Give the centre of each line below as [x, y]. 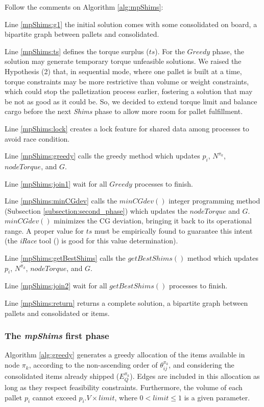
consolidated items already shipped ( [62, 376]
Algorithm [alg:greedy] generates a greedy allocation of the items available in [125, 355]
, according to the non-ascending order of [93, 365]
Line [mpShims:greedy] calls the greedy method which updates [102, 156]
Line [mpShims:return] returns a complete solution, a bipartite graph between [126, 303]
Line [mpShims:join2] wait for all [56, 286]
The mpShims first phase [57, 336]
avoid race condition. [37, 138]
